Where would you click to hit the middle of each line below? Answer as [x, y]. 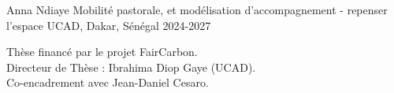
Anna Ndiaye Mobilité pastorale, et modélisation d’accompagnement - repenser [197, 9]
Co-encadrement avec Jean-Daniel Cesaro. [108, 82]
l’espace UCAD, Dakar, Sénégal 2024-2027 [109, 25]
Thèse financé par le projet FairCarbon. [102, 52]
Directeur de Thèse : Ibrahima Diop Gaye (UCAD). [131, 67]
